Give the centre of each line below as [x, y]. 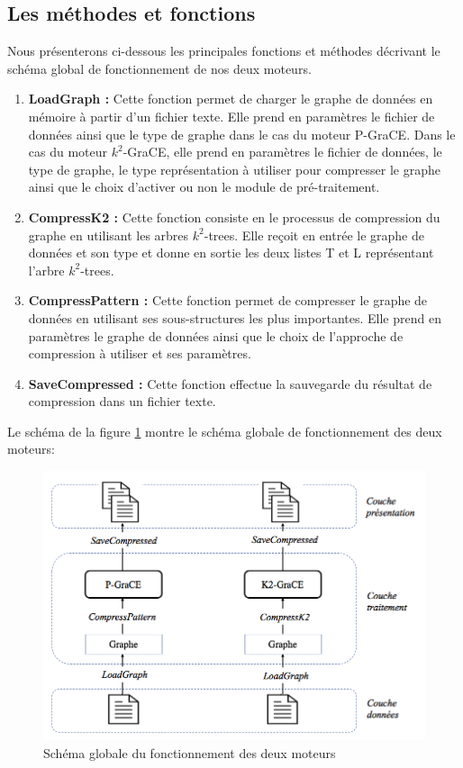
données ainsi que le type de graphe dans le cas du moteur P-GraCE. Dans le [242, 134]
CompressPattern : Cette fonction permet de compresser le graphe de [228, 300]
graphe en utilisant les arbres [109, 235]
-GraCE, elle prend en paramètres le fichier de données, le [282, 152]
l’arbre [46, 270]
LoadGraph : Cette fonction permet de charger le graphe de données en [231, 99]
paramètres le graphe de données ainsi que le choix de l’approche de [216, 335]
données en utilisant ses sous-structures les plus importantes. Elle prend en [235, 317]
